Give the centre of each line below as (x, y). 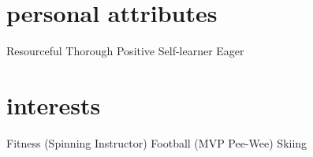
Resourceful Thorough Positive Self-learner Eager (125, 51)
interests (54, 105)
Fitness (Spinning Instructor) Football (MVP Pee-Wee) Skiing (157, 142)
